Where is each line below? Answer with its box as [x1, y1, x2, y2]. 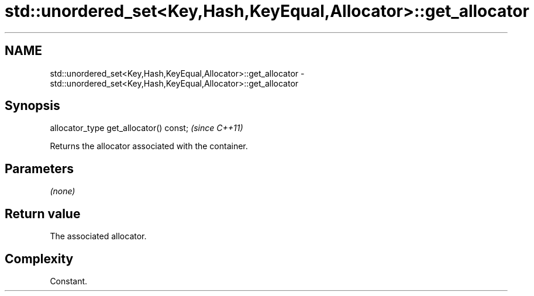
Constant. [50, 276, 88, 286]
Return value [5, 206, 81, 221]
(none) [50, 186, 75, 197]
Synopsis [5, 98, 60, 113]
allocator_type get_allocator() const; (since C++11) [50, 123, 243, 133]
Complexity [5, 251, 74, 266]
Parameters [5, 161, 74, 176]
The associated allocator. [50, 231, 147, 242]
